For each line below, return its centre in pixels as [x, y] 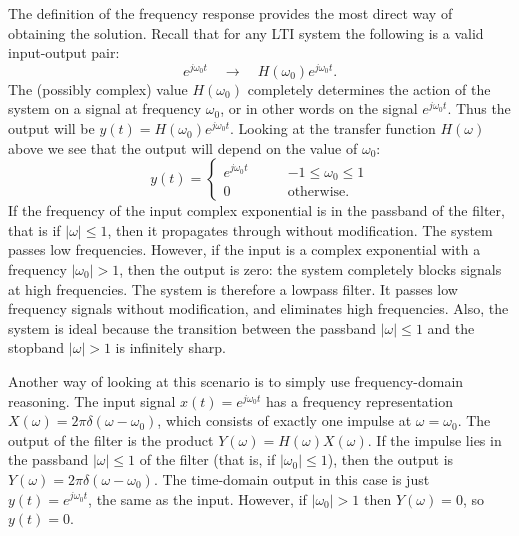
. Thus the [479, 108]
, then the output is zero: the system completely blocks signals [310, 269]
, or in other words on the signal [319, 108]
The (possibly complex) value [98, 88]
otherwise [316, 192]
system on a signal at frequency [105, 108]
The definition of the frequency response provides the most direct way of [230, 13]
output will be [51, 128]
